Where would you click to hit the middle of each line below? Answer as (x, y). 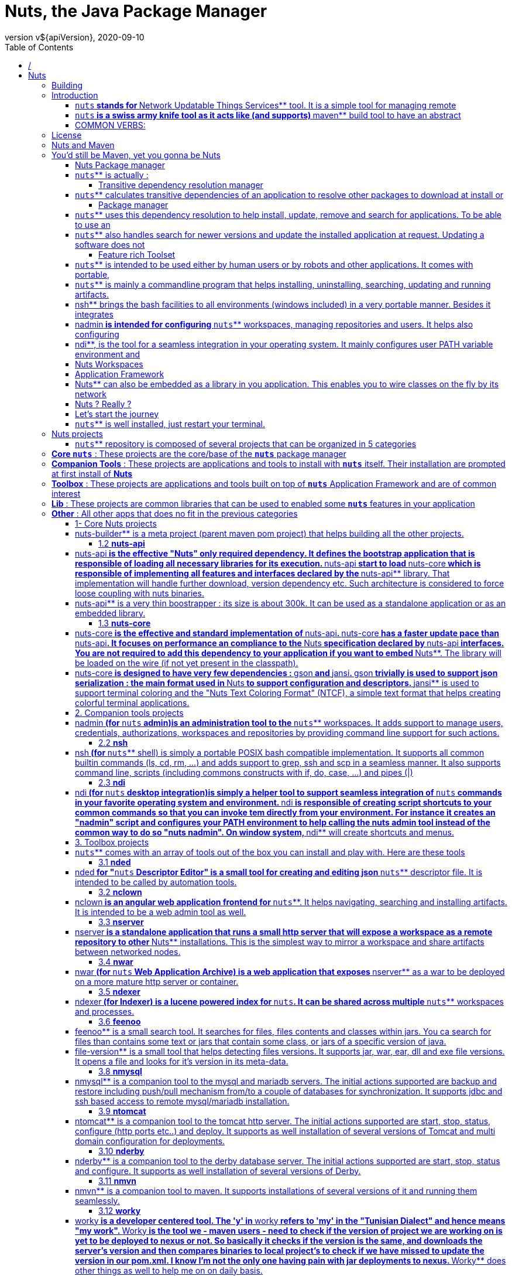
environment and (108, 354)
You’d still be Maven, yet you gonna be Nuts (136, 155)
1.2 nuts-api (122, 543)
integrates (94, 314)
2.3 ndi (112, 782)
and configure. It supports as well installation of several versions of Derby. (218, 1171)
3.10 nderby (121, 1151)
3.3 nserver (121, 922)
